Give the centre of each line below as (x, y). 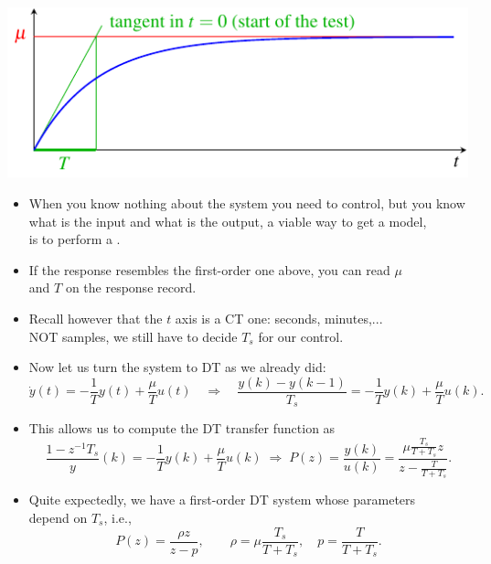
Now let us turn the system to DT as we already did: (177, 367)
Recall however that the (96, 318)
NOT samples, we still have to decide (133, 336)
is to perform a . (75, 239)
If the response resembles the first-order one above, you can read (209, 269)
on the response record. (131, 287)
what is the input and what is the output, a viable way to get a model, (228, 221)
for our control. (301, 336)
